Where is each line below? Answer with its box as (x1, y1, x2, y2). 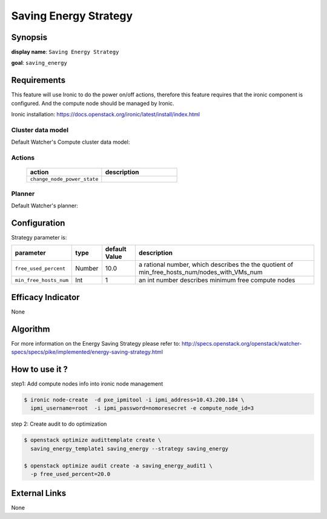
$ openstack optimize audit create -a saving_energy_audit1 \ (24, 462, 213, 469)
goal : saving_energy (11, 59, 68, 67)
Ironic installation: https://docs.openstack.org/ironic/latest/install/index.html (11, 111, 200, 118)
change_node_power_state (30, 176, 99, 182)
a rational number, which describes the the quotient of (138, 261, 294, 269)
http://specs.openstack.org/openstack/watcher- (182, 340, 302, 347)
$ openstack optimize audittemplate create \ (24, 437, 162, 444)
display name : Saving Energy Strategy (11, 49, 119, 56)
